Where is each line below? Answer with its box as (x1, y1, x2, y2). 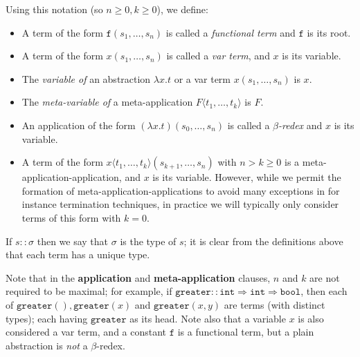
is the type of (120, 233, 177, 248)
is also (298, 311, 324, 325)
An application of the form (21, 117, 136, 132)
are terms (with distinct (224, 297, 325, 311)
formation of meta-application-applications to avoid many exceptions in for (21, 183, 340, 197)
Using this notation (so (6, 2, 103, 16)
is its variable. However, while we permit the (152, 170, 341, 184)
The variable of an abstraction (21, 71, 151, 86)
